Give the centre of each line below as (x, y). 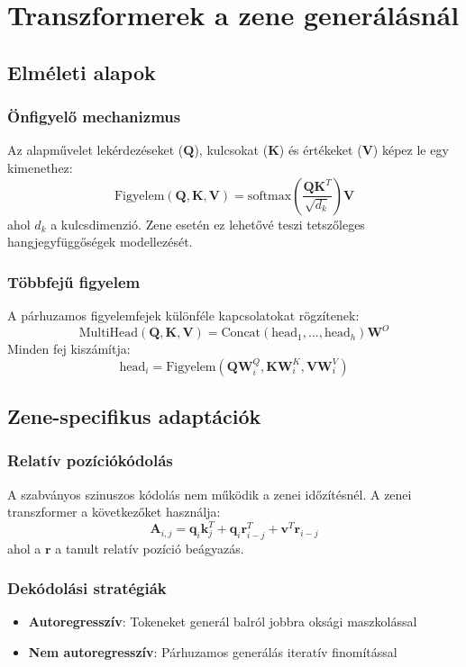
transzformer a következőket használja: (114, 512)
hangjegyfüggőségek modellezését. (100, 242)
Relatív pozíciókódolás (90, 460)
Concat (241, 333)
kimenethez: (40, 167)
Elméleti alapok (82, 72)
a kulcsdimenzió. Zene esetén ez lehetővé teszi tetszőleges (208, 224)
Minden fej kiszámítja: (69, 349)
